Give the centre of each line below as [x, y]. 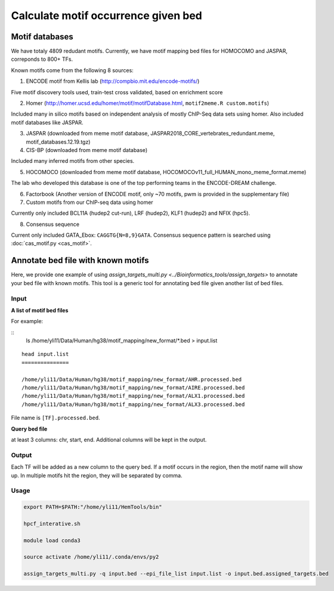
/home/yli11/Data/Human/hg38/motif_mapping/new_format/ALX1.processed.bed [133, 396]
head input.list [45, 354]
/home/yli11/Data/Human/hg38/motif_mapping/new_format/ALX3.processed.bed [133, 404]
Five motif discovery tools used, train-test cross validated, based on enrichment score [117, 92]
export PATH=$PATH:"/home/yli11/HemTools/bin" [93, 507]
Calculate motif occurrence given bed [106, 16]
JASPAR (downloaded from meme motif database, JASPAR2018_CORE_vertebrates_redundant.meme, [150, 134]
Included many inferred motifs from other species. [73, 161]
